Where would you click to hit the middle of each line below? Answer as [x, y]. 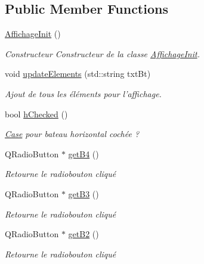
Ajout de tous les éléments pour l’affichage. [83, 93]
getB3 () [84, 193]
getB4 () [84, 153]
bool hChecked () [36, 114]
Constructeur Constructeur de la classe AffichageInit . [102, 53]
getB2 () [84, 234]
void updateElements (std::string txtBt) [78, 74]
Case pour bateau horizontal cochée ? [72, 134]
